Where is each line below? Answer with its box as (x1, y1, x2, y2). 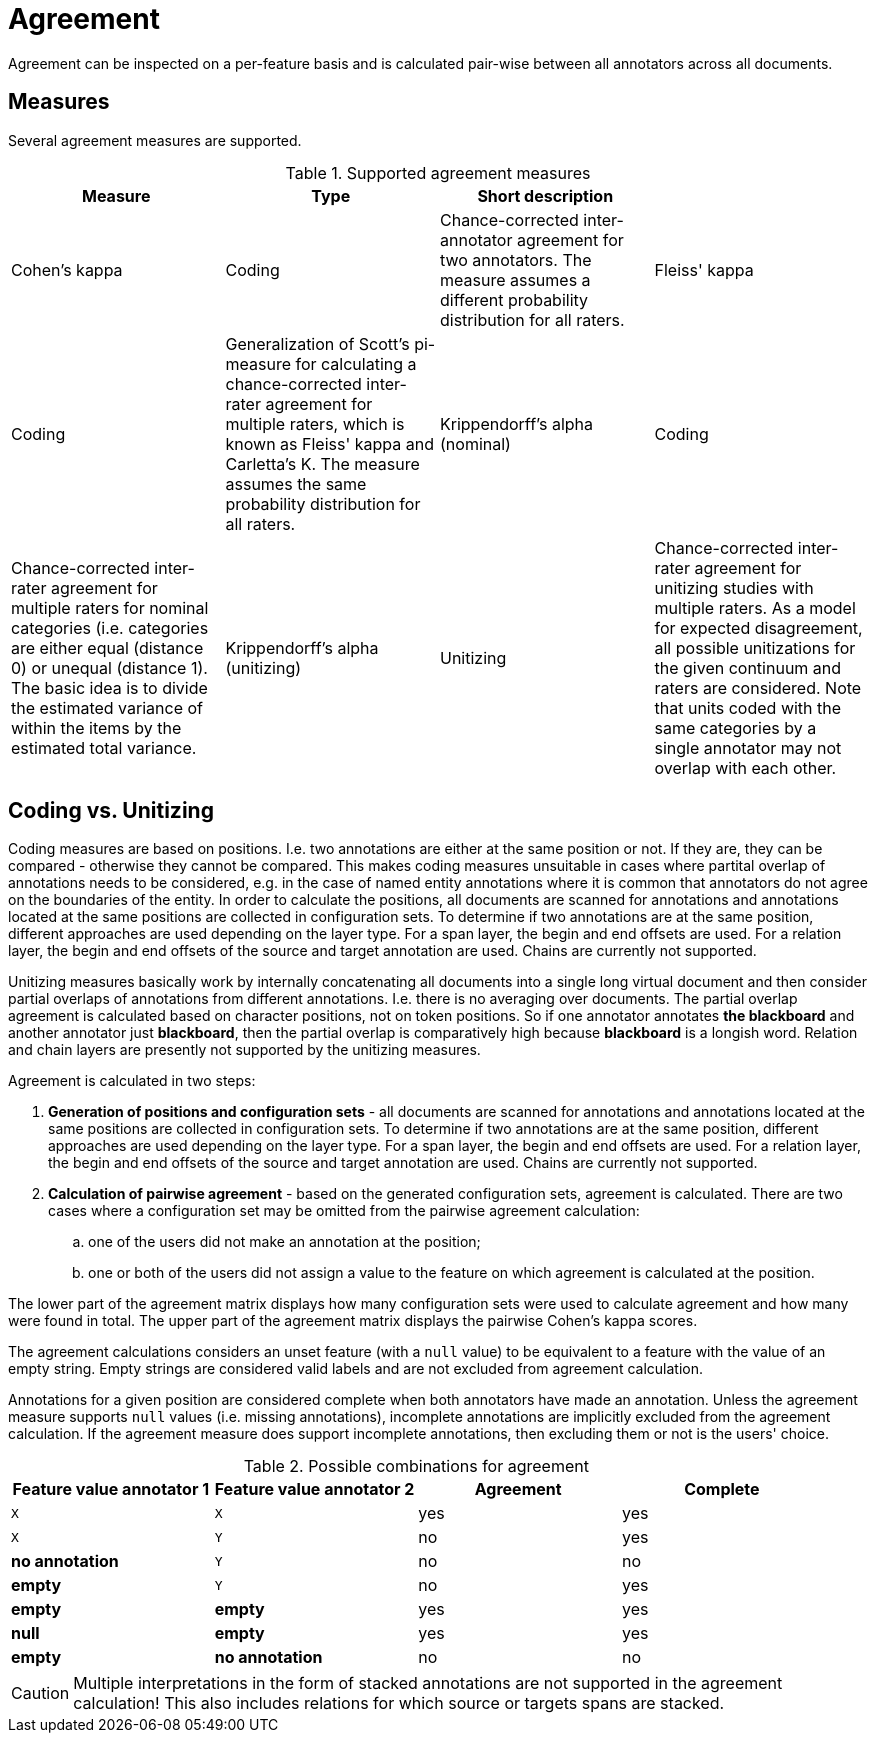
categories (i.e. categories (11, 617, 209, 638)
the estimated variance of (11, 697, 203, 718)
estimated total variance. (11, 737, 197, 758)
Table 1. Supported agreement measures (285, 162, 591, 183)
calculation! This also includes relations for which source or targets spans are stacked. (73, 1693, 725, 1714)
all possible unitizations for (654, 637, 856, 658)
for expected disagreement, (654, 617, 863, 638)
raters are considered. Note (654, 677, 862, 698)
